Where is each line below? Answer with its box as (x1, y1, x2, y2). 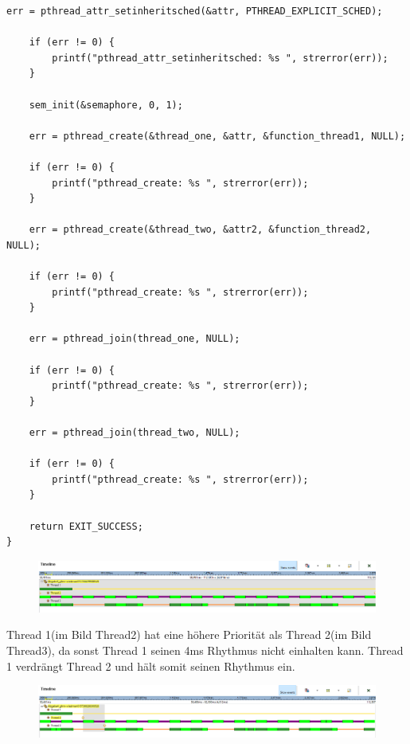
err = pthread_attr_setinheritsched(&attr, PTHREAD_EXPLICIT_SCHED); (6, 6, 383, 17)
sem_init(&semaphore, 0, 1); (29, 99, 183, 111)
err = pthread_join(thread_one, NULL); (29, 333, 240, 345)
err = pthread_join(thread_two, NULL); (29, 427, 240, 439)
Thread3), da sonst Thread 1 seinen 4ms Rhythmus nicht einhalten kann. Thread (6, 642, 404, 659)
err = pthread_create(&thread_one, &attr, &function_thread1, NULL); (29, 130, 406, 142)
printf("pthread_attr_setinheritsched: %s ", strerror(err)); (52, 52, 389, 64)
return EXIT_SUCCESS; (29, 520, 143, 532)
